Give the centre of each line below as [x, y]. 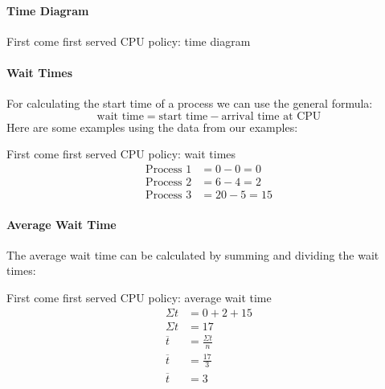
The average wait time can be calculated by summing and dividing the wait [193, 254]
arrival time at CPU [271, 116]
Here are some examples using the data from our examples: [152, 127]
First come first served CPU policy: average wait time [139, 298]
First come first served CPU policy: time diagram [129, 41]
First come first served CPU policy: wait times [121, 154]
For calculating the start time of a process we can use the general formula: [190, 103]
